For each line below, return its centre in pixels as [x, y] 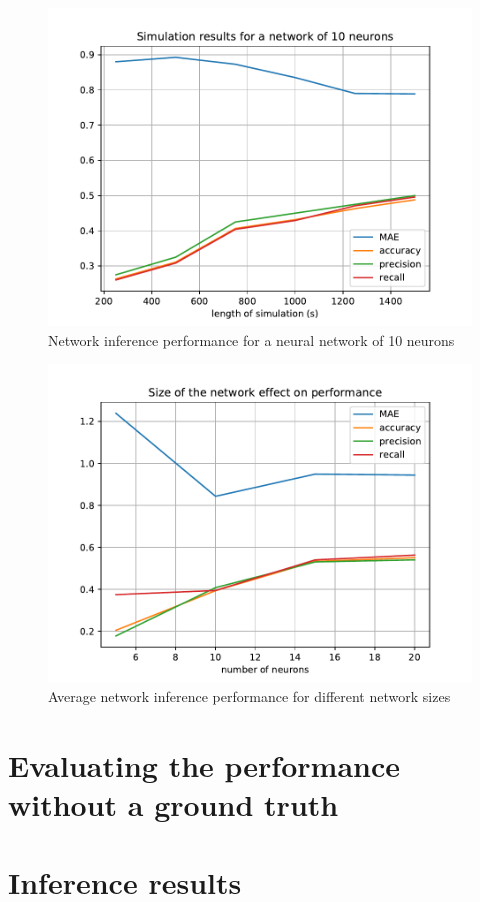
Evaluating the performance [204, 764]
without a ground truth [173, 803]
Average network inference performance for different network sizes [249, 695]
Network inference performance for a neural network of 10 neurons [251, 339]
